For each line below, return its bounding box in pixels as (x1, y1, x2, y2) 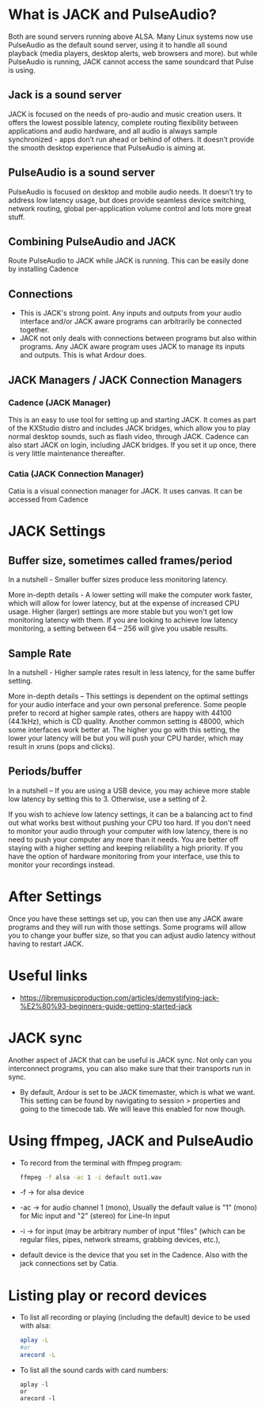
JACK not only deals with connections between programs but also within (19, 334, 257, 343)
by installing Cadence (8, 264, 79, 274)
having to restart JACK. (8, 939, 85, 949)
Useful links (8, 967, 89, 984)
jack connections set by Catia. (19, 1259, 119, 1268)
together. (19, 325, 50, 335)
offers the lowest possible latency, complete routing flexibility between (8, 117, 239, 127)
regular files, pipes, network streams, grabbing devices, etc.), (19, 1235, 221, 1244)
